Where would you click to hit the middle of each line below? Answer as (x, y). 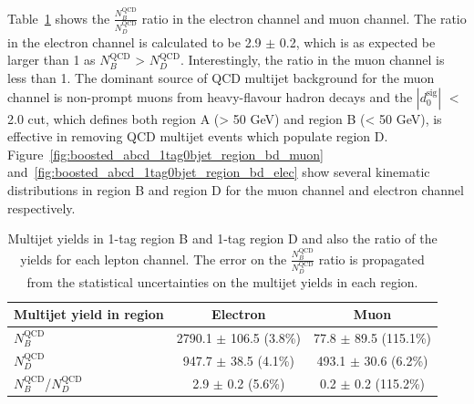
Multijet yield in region (89, 314)
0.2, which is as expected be (357, 41)
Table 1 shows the (59, 18)
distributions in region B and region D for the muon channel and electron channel (236, 189)
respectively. (41, 207)
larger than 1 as (52, 60)
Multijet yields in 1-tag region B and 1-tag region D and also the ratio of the (222, 238)
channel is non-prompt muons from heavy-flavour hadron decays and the (210, 96)
